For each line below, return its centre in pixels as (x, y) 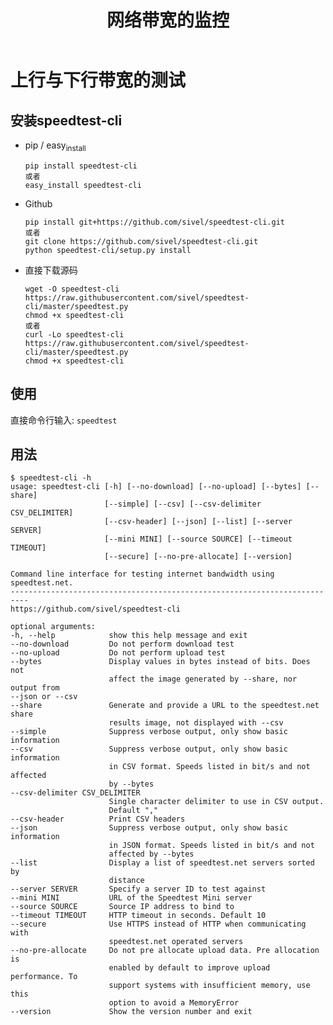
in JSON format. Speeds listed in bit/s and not (211, 846)
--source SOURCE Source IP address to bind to (122, 907)
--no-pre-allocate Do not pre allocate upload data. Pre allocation (165, 951)
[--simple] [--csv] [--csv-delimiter (183, 504)
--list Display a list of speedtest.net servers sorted (162, 863)
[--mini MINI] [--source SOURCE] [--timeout (198, 539)
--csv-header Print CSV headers (98, 819)
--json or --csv (44, 697)
